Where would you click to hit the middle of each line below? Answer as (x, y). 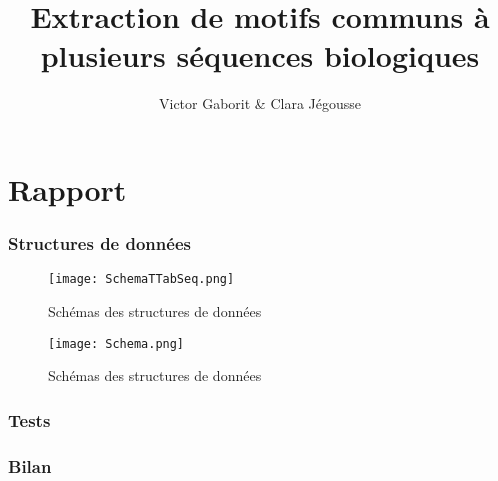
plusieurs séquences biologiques (260, 55)
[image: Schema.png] (116, 343)
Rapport (67, 188)
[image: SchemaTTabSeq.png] (141, 279)
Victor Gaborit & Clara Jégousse (259, 103)
